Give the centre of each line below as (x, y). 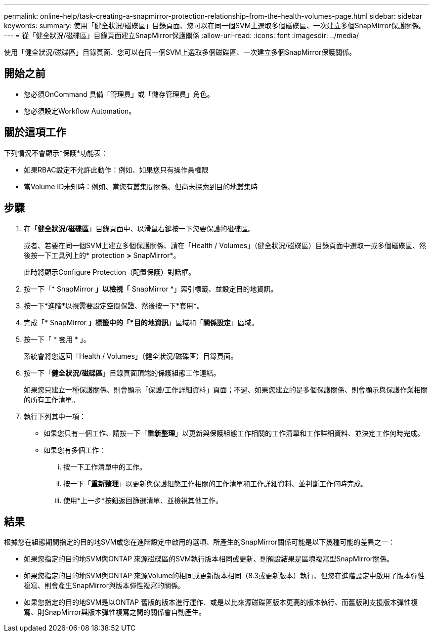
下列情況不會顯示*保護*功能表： (56, 153)
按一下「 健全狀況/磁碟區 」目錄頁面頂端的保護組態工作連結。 (122, 373)
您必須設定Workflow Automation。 (80, 111)
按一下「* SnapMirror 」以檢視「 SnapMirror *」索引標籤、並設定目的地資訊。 (151, 289)
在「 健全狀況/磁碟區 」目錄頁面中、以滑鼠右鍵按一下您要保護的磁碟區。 (139, 228)
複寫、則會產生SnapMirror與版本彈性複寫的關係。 (104, 586)
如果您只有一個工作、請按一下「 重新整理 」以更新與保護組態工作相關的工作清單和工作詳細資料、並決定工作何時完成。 (234, 433)
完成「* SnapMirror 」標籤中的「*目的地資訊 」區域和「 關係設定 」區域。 (141, 322)
